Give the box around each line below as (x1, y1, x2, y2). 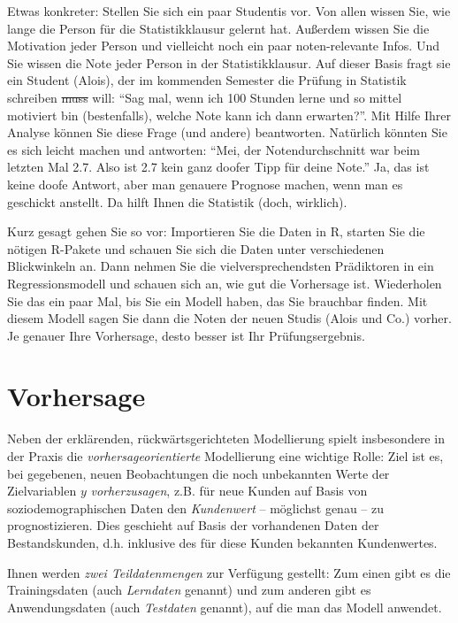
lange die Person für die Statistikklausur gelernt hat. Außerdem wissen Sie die (7, 19, 430, 37)
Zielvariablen (7, 481, 77, 500)
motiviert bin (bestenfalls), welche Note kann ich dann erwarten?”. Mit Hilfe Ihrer (7, 105, 452, 124)
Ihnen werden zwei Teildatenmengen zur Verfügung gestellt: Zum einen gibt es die (7, 563, 451, 581)
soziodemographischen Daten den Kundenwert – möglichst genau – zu (7, 498, 384, 517)
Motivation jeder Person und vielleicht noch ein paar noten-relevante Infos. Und (7, 36, 439, 55)
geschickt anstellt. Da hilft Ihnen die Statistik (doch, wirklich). (7, 192, 347, 211)
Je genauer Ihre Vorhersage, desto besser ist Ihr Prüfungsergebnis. (7, 326, 365, 344)
